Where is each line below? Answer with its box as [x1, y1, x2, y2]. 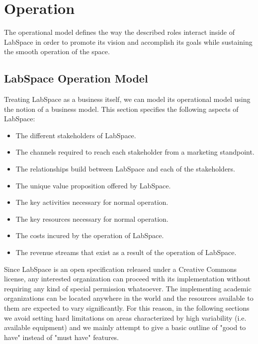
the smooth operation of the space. [4, 46, 110, 57]
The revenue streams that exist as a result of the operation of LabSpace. [15, 247, 237, 258]
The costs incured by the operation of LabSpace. [15, 230, 164, 241]
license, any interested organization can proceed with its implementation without [4, 273, 251, 284]
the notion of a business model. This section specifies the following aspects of [4, 103, 239, 114]
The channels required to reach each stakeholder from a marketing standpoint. [15, 147, 255, 157]
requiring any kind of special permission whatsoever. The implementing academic [4, 283, 252, 293]
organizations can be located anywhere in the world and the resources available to [4, 293, 254, 303]
